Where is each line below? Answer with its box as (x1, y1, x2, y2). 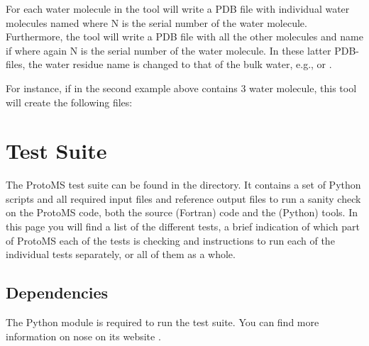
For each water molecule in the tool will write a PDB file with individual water (6, 1, 350, 16)
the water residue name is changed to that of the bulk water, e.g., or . (28, 57, 332, 72)
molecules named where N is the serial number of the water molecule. (6, 15, 307, 30)
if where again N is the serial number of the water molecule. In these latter (6, 43, 331, 57)
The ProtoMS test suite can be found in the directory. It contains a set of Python (6, 177, 361, 192)
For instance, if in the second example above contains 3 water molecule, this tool (6, 80, 357, 95)
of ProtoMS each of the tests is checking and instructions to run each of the (6, 233, 335, 247)
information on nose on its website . (6, 328, 161, 343)
